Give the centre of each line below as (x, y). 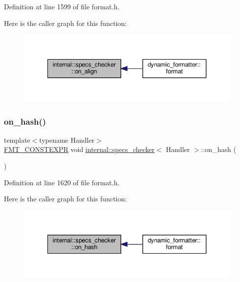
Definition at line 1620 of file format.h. (62, 182)
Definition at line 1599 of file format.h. (62, 6)
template (17, 140)
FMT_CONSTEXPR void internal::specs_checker (79, 149)
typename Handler (67, 140)
